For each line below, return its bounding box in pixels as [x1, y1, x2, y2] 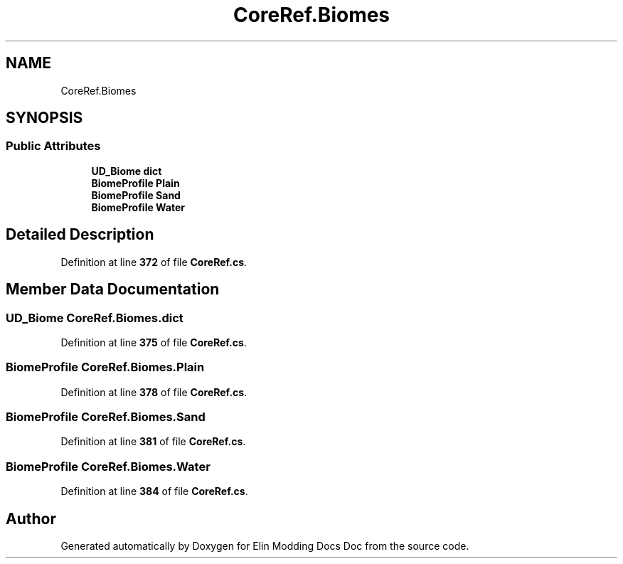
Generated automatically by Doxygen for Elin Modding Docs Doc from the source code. [60, 539, 469, 552]
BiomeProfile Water [91, 201, 185, 213]
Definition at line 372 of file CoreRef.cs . [60, 255, 247, 268]
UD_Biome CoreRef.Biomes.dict [6, 310, 183, 325]
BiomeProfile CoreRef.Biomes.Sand [6, 410, 206, 424]
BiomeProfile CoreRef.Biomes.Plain [6, 360, 205, 375]
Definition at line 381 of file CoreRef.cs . [60, 435, 246, 448]
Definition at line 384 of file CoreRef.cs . [60, 485, 248, 498]
